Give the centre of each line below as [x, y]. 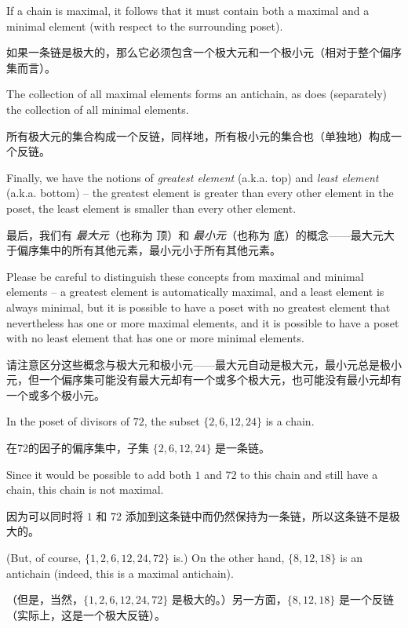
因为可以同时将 [45, 515]
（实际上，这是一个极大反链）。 [86, 614]
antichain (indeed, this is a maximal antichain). [120, 573]
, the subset [172, 421]
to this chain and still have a [309, 474]
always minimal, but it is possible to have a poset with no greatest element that [199, 307]
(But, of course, [44, 558]
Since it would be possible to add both [99, 474]
